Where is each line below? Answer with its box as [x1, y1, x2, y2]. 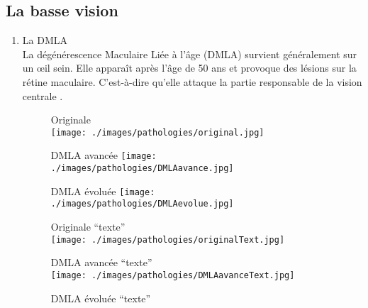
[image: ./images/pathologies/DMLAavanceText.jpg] [50, 270, 295, 280]
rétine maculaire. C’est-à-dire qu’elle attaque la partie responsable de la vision [22, 74, 362, 89]
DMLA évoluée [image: [50, 183, 155, 198]
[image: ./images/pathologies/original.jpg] [50, 127, 264, 138]
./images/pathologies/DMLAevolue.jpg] [50, 199, 234, 209]
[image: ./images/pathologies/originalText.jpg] [50, 234, 285, 245]
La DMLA [22, 33, 67, 48]
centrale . [22, 88, 63, 103]
